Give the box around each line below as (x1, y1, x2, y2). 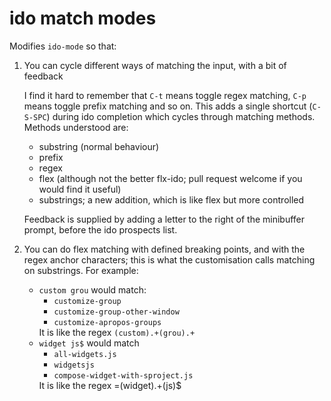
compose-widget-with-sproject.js (53, 370, 194, 381)
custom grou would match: (38, 283, 147, 296)
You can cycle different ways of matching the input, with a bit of (23, 59, 287, 71)
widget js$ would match (38, 337, 140, 349)
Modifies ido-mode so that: (9, 40, 117, 52)
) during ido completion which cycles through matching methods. (46, 110, 316, 122)
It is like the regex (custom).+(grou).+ (38, 326, 196, 338)
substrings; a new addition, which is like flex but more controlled (38, 193, 305, 206)
